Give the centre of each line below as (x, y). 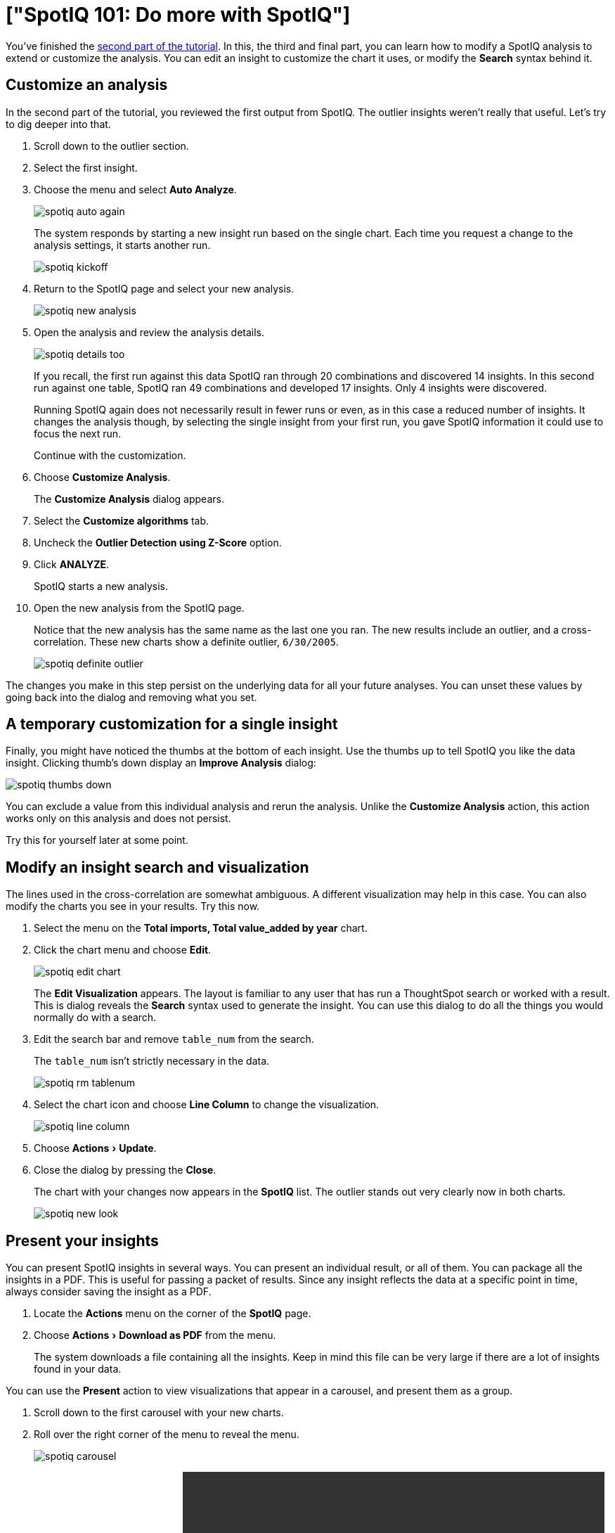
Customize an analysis (87, 85)
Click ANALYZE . (71, 564)
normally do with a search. (95, 1018)
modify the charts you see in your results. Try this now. (133, 906)
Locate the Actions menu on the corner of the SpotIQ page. (173, 1314)
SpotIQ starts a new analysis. (101, 586)
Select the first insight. (86, 167)
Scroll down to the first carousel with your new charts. (159, 1413)
